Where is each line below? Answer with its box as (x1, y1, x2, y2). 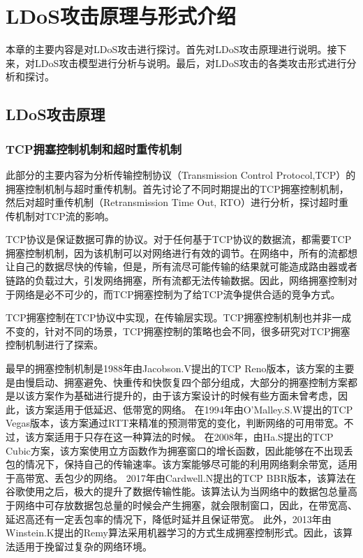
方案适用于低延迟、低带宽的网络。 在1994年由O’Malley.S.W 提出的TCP (34, 402, 353, 416)
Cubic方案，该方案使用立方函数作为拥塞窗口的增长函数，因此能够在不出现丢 (6, 443, 353, 457)
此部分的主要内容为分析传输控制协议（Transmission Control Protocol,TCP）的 (6, 167, 356, 182)
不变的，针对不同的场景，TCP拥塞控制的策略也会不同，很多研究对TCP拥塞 (6, 323, 350, 338)
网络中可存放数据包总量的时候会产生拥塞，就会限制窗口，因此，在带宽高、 (15, 497, 357, 512)
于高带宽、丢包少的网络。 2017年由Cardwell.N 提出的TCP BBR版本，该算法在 (6, 470, 356, 485)
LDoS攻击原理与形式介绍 (6, 1, 237, 30)
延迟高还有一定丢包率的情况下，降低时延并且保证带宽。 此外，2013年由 (6, 511, 332, 526)
